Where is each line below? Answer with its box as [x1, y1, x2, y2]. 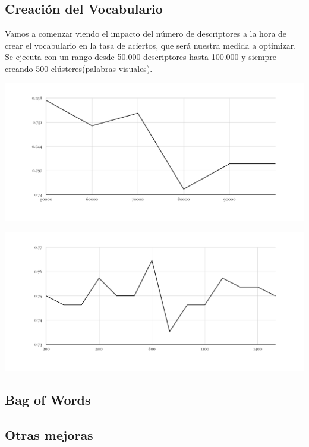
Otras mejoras [5, 425, 93, 443]
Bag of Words [5, 390, 91, 408]
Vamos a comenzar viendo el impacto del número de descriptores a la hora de [5, 27, 287, 40]
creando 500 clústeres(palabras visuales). [5, 62, 153, 74]
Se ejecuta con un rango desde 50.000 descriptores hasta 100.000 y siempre [5, 51, 277, 63]
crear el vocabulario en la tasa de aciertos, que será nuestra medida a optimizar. [5, 39, 297, 51]
